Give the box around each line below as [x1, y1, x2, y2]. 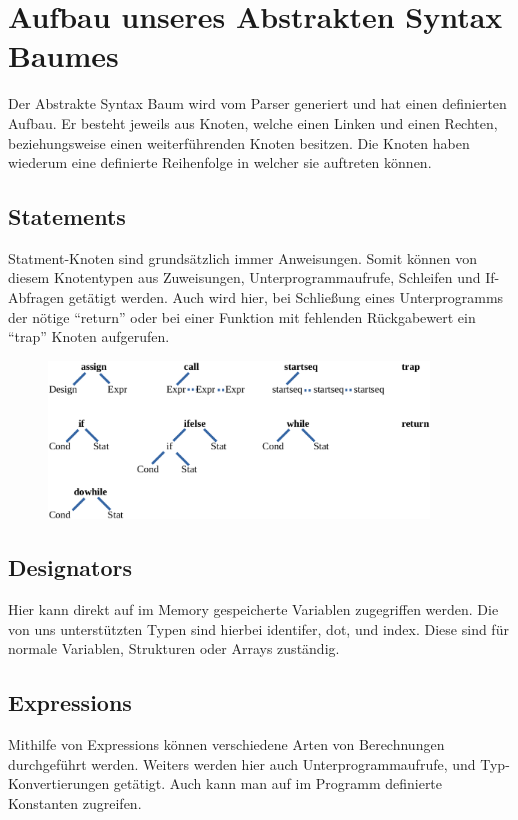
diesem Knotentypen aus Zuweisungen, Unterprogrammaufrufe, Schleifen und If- [8, 267, 500, 288]
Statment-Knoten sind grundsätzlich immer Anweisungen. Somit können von [8, 247, 477, 268]
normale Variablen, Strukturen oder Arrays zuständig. [8, 638, 340, 659]
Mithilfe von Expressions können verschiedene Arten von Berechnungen [8, 734, 445, 755]
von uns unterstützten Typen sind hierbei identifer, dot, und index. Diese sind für [8, 618, 509, 639]
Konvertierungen [8, 773, 110, 794]
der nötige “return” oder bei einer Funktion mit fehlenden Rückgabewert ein [8, 306, 476, 327]
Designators [8, 552, 133, 583]
